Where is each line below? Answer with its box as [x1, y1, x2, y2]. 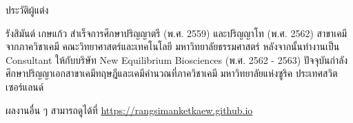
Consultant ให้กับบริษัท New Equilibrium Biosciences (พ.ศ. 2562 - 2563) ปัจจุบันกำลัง [6, 52, 348, 67]
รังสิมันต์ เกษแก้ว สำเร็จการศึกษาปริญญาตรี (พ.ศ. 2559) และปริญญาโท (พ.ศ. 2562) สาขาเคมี [6, 25, 347, 40]
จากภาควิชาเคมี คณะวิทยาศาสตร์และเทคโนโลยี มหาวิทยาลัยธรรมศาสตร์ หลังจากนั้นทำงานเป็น [6, 39, 340, 54]
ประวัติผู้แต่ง [6, 3, 49, 16]
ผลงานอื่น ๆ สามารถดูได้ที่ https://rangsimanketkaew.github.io [6, 102, 253, 117]
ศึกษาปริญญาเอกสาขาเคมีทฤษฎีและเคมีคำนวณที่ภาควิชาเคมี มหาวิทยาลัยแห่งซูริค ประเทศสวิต [6, 66, 338, 80]
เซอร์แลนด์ [6, 79, 44, 93]
